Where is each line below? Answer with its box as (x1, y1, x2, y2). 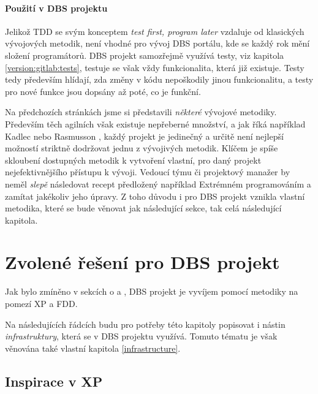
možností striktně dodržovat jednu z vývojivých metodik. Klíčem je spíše (5, 142, 278, 154)
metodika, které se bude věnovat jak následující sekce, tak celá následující (5, 202, 282, 214)
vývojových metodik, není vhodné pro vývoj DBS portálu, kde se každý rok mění (5, 37, 310, 50)
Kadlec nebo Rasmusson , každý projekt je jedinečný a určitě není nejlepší (5, 129, 284, 142)
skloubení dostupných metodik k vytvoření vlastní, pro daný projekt (5, 153, 262, 166)
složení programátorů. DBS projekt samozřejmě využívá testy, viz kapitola (5, 48, 284, 61)
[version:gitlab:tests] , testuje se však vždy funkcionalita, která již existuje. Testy (5, 61, 305, 74)
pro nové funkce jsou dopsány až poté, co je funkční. (5, 85, 201, 97)
